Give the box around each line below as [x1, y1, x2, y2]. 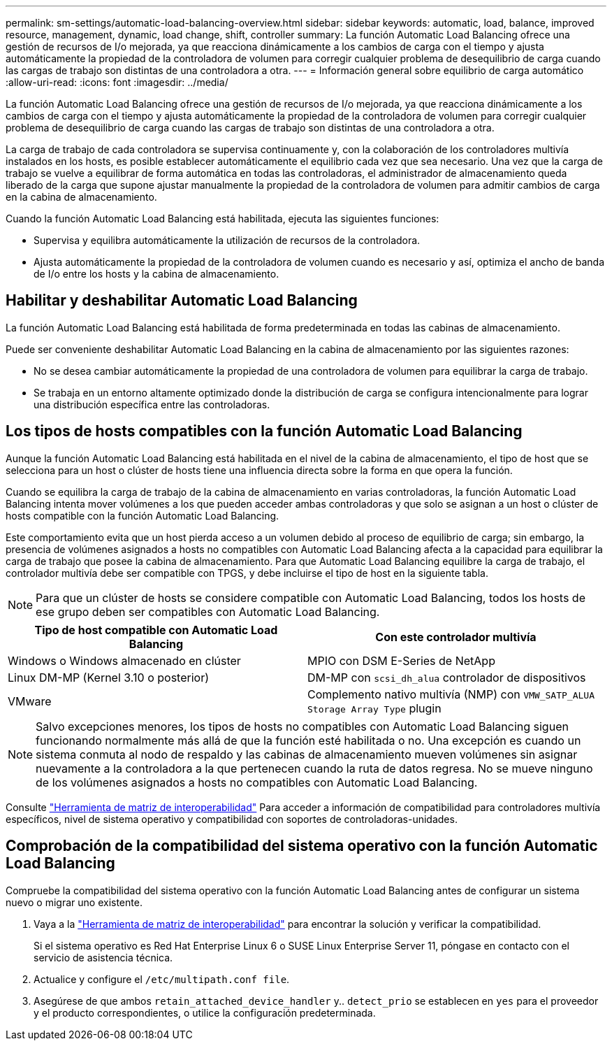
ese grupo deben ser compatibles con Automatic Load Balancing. [36, 604, 380, 619]
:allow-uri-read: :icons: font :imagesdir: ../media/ [6, 76, 228, 88]
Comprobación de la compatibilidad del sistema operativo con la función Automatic [6, 837, 598, 855]
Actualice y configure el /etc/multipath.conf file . [34, 973, 290, 985]
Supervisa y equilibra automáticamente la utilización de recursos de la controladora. [34, 234, 421, 246]
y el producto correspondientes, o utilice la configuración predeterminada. [34, 1006, 376, 1019]
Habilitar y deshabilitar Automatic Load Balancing [6, 292, 358, 310]
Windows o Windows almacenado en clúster [8, 653, 241, 668]
